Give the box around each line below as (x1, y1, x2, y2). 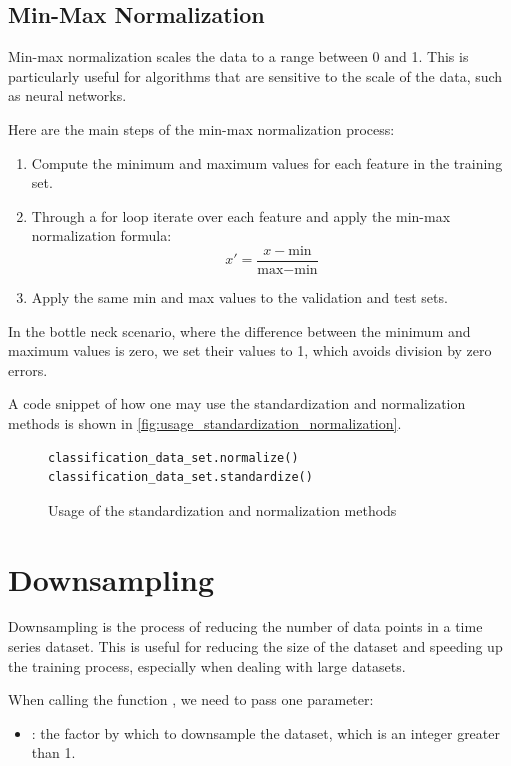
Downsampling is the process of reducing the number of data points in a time (8, 616, 483, 637)
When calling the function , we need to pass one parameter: (8, 689, 374, 710)
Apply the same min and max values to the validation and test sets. (31, 287, 448, 308)
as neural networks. (8, 85, 127, 106)
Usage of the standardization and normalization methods (48, 499, 397, 520)
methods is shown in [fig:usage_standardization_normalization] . (8, 412, 402, 433)
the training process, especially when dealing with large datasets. (8, 655, 406, 676)
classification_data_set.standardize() (48, 470, 313, 485)
